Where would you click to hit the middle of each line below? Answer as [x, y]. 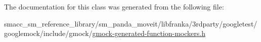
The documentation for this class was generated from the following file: [114, 6]
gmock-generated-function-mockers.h [149, 33]
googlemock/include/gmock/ [48, 33]
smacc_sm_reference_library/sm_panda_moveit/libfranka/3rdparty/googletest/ [131, 23]
